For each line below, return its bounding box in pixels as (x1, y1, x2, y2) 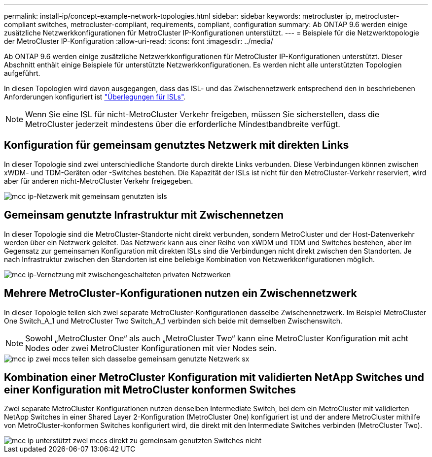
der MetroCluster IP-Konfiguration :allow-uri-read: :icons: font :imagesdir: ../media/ (4, 37, 273, 45)
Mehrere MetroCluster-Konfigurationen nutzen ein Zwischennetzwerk (4, 287, 357, 300)
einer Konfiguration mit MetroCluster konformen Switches (4, 383, 296, 396)
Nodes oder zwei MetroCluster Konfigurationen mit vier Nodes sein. (25, 343, 277, 353)
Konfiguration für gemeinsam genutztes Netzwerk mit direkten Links (4, 139, 349, 152)
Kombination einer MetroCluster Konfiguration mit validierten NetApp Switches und (4, 371, 425, 384)
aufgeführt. (4, 69, 40, 77)
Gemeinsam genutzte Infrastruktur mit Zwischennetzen (4, 209, 284, 222)
